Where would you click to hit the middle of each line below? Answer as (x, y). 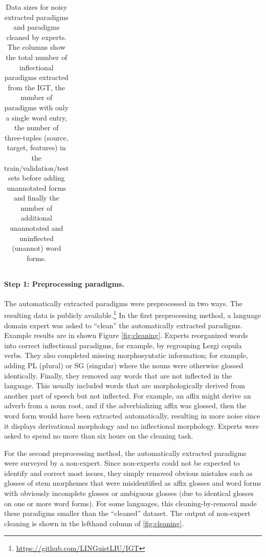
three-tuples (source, (36, 137)
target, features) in (36, 147)
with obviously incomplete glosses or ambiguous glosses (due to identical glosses (129, 493)
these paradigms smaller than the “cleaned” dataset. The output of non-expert (127, 513)
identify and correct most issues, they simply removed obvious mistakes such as (128, 473)
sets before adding (36, 178)
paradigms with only (37, 107)
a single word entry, (37, 117)
